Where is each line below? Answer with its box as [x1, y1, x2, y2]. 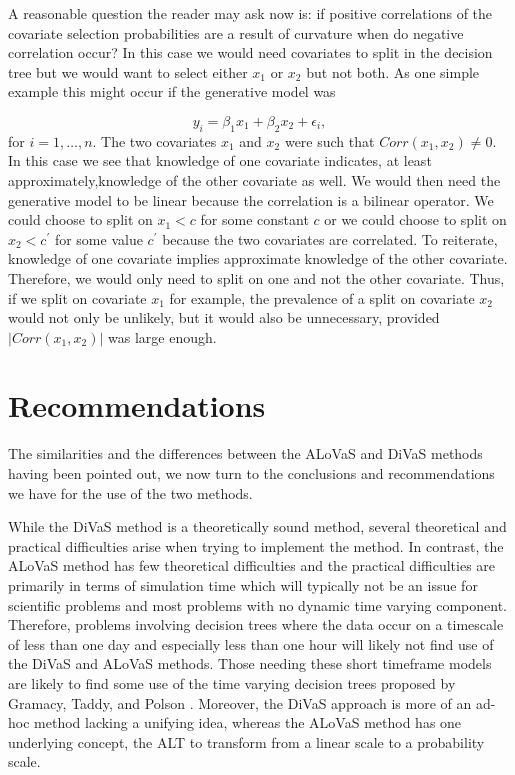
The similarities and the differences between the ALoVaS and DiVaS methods [8, 443, 483, 464]
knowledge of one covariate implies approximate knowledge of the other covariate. [8, 248, 508, 269]
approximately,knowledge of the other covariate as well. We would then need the [8, 169, 501, 190]
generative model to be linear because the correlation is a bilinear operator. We [8, 189, 494, 210]
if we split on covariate [8, 287, 147, 308]
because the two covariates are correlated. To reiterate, [162, 228, 498, 249]
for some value [54, 228, 143, 249]
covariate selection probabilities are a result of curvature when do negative [8, 22, 464, 43]
